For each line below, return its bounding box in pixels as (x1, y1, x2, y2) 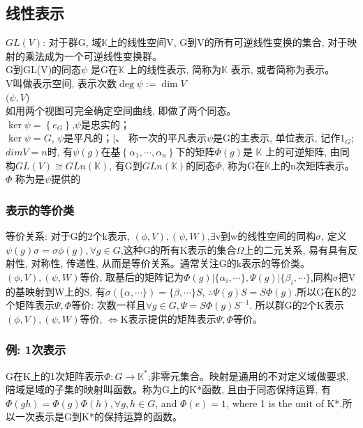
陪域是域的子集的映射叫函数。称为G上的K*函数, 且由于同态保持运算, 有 (6, 382, 331, 397)
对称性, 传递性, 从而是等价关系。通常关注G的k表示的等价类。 (31, 256, 311, 270)
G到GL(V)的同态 (6, 62, 82, 77)
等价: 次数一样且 (71, 298, 146, 312)
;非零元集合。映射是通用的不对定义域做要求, (147, 368, 349, 383)
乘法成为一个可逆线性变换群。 (24, 48, 162, 63)
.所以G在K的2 (294, 284, 357, 298)
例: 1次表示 (6, 341, 66, 358)
